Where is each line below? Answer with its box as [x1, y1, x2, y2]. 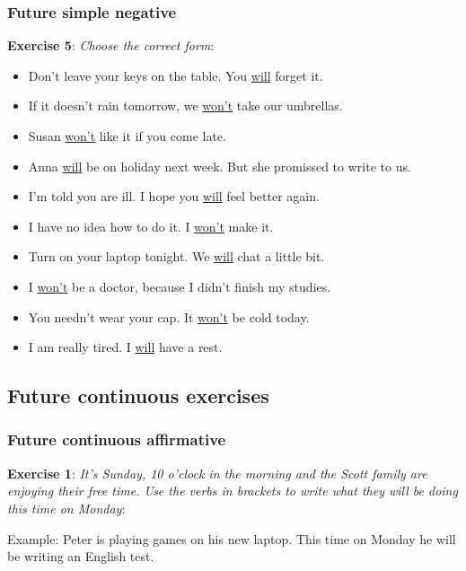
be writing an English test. [7, 547, 154, 566]
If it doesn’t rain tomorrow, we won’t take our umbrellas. [28, 96, 343, 115]
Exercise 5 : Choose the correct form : [7, 36, 215, 55]
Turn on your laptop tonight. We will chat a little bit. [28, 247, 325, 266]
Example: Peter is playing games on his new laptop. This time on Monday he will [7, 529, 456, 548]
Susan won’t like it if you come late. [28, 127, 226, 145]
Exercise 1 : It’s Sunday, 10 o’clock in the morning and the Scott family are [7, 463, 427, 482]
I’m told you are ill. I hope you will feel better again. [28, 187, 320, 206]
